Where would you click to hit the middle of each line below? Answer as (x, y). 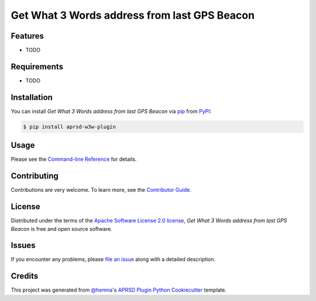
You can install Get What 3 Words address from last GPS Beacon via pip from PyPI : (111, 111)
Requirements (37, 66)
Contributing (35, 176)
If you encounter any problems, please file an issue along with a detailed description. (113, 260)
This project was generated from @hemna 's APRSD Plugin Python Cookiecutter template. (119, 290)
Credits (25, 276)
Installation (32, 97)
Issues (23, 245)
